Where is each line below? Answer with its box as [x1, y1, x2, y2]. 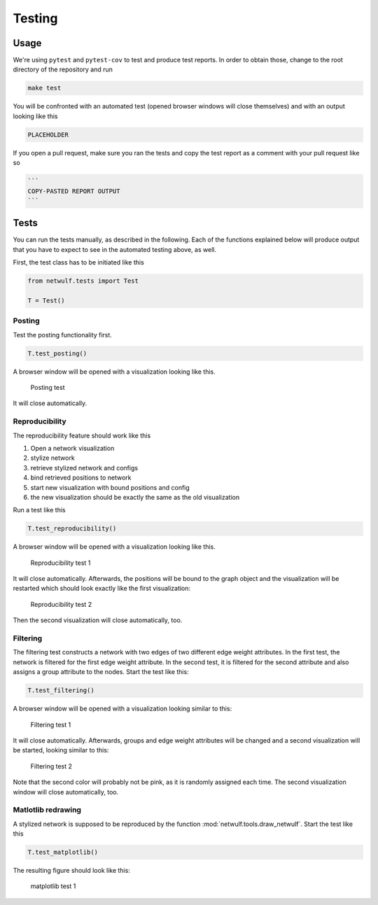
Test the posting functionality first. [13, 330, 112, 339]
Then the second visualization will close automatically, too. [13, 616, 183, 624]
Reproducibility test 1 [30, 559, 91, 567]
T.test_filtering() [27, 687, 94, 694]
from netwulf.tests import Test [27, 277, 139, 285]
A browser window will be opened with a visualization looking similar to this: [13, 704, 232, 713]
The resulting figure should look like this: [13, 867, 131, 874]
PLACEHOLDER [27, 130, 69, 139]
